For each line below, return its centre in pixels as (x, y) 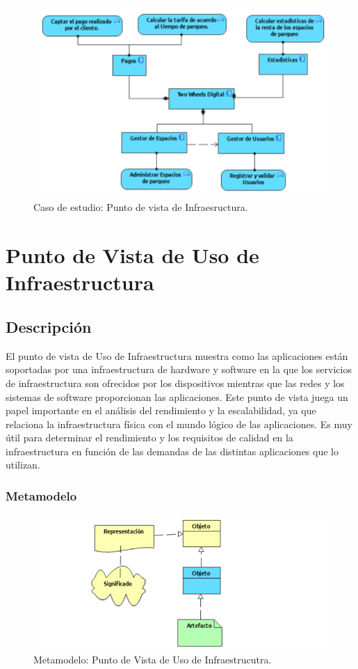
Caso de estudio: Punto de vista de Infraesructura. (141, 207)
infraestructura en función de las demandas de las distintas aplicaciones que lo (172, 451)
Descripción (49, 326)
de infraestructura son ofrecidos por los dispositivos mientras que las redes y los (175, 383)
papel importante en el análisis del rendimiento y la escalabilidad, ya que (161, 410)
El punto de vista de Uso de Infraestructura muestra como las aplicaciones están (177, 355)
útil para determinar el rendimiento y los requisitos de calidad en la (149, 438)
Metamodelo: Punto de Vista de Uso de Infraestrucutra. (153, 660)
